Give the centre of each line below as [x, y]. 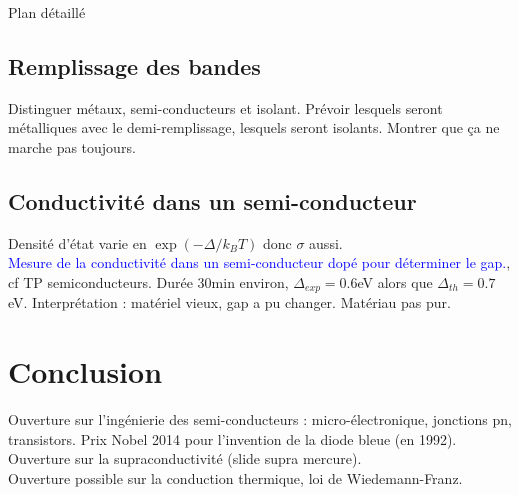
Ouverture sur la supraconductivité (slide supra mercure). [185, 458]
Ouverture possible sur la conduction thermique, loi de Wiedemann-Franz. [235, 477]
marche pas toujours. [72, 146]
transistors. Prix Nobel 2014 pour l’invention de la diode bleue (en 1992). [232, 438]
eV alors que [395, 281]
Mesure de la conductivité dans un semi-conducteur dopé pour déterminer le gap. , [259, 262]
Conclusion [85, 371]
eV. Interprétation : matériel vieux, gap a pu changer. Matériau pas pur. [229, 302]
